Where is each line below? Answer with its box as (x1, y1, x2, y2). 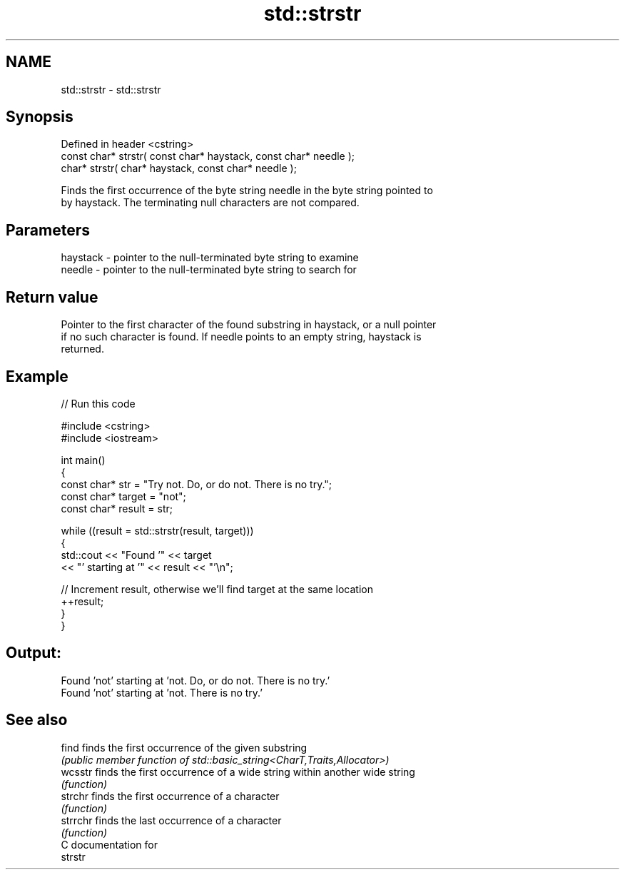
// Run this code (61, 397, 136, 410)
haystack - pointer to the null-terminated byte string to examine (61, 251, 359, 264)
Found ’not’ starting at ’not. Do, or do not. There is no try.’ (61, 674, 330, 687)
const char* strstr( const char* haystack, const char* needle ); (61, 150, 355, 163)
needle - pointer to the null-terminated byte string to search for (61, 263, 357, 276)
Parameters (6, 221, 90, 239)
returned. (61, 343, 104, 355)
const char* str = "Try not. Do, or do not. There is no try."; (61, 477, 332, 490)
